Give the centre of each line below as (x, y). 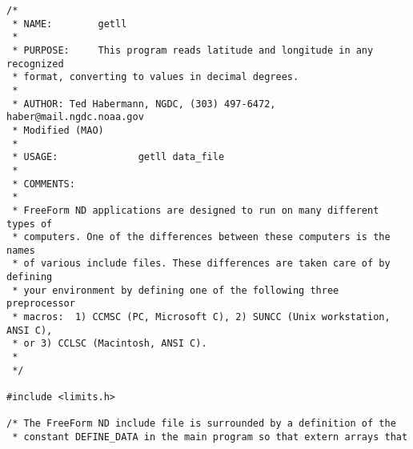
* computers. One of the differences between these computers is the (201, 237)
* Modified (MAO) (58, 130)
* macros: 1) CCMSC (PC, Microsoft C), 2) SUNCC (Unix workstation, (201, 317)
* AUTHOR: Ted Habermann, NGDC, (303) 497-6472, (144, 104)
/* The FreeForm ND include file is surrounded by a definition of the (201, 424)
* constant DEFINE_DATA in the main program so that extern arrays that (210, 437)
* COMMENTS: (44, 184)
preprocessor (41, 304)
